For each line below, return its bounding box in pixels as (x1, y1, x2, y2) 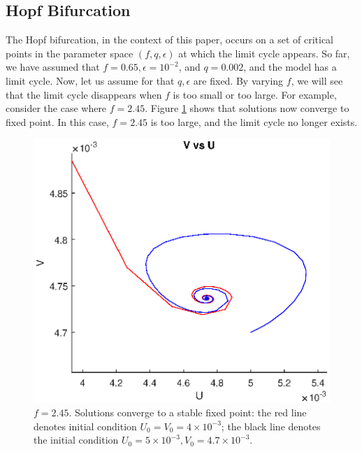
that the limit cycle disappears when (6, 87, 162, 101)
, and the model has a (243, 59, 337, 74)
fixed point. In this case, (6, 114, 109, 129)
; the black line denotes (221, 418, 321, 433)
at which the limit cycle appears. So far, (178, 45, 350, 60)
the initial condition (34, 432, 119, 447)
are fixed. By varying (193, 73, 284, 87)
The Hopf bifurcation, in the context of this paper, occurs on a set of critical (6, 32, 334, 47)
